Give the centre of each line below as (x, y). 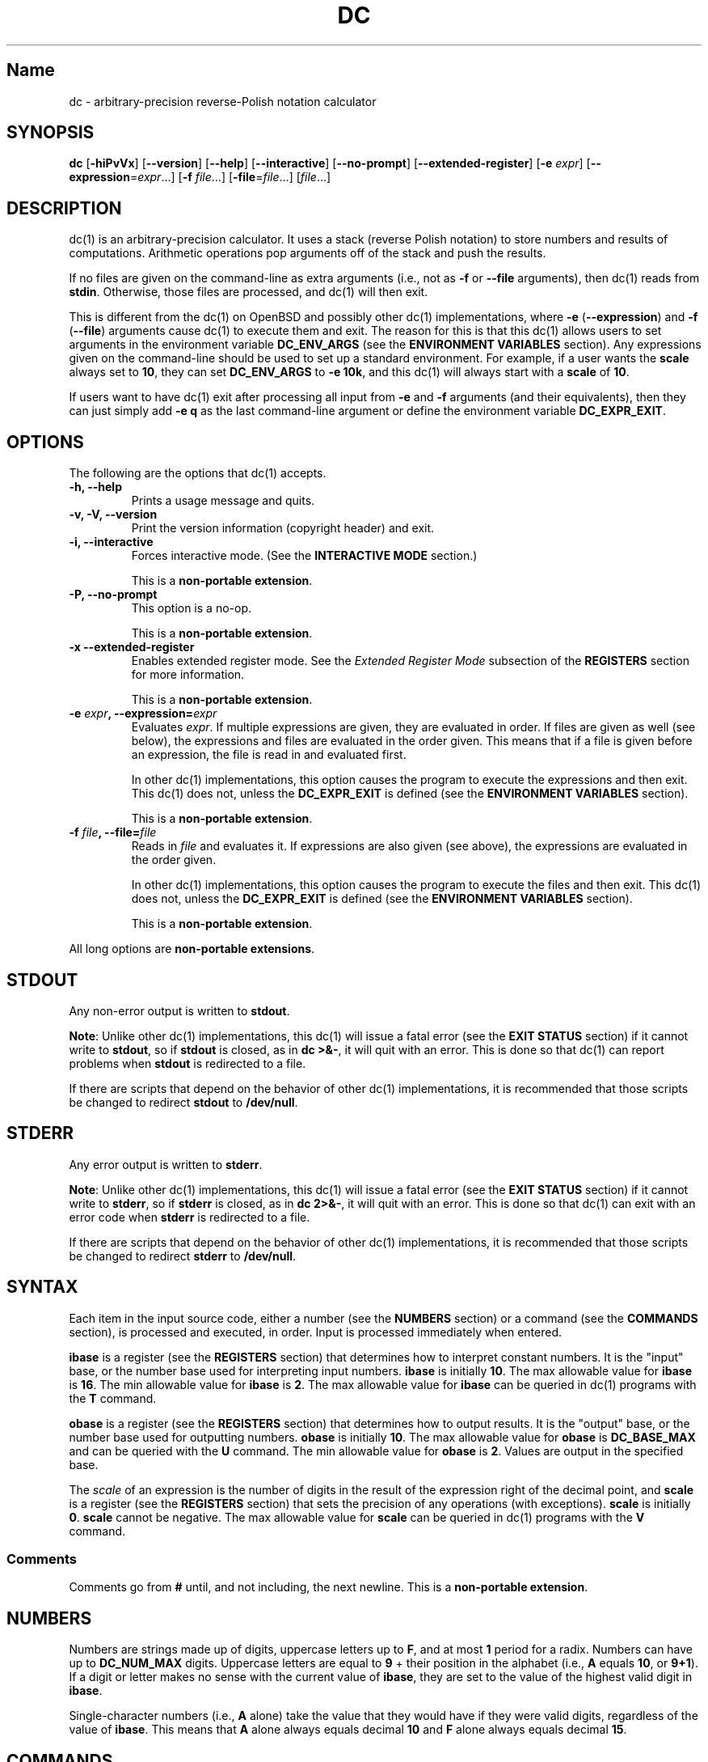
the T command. (113, 1398)
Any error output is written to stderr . (166, 1164)
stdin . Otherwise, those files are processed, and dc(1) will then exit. (249, 292)
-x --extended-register (132, 647)
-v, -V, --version (113, 515)
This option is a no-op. (191, 608)
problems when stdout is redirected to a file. (188, 1063)
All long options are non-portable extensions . (192, 949)
